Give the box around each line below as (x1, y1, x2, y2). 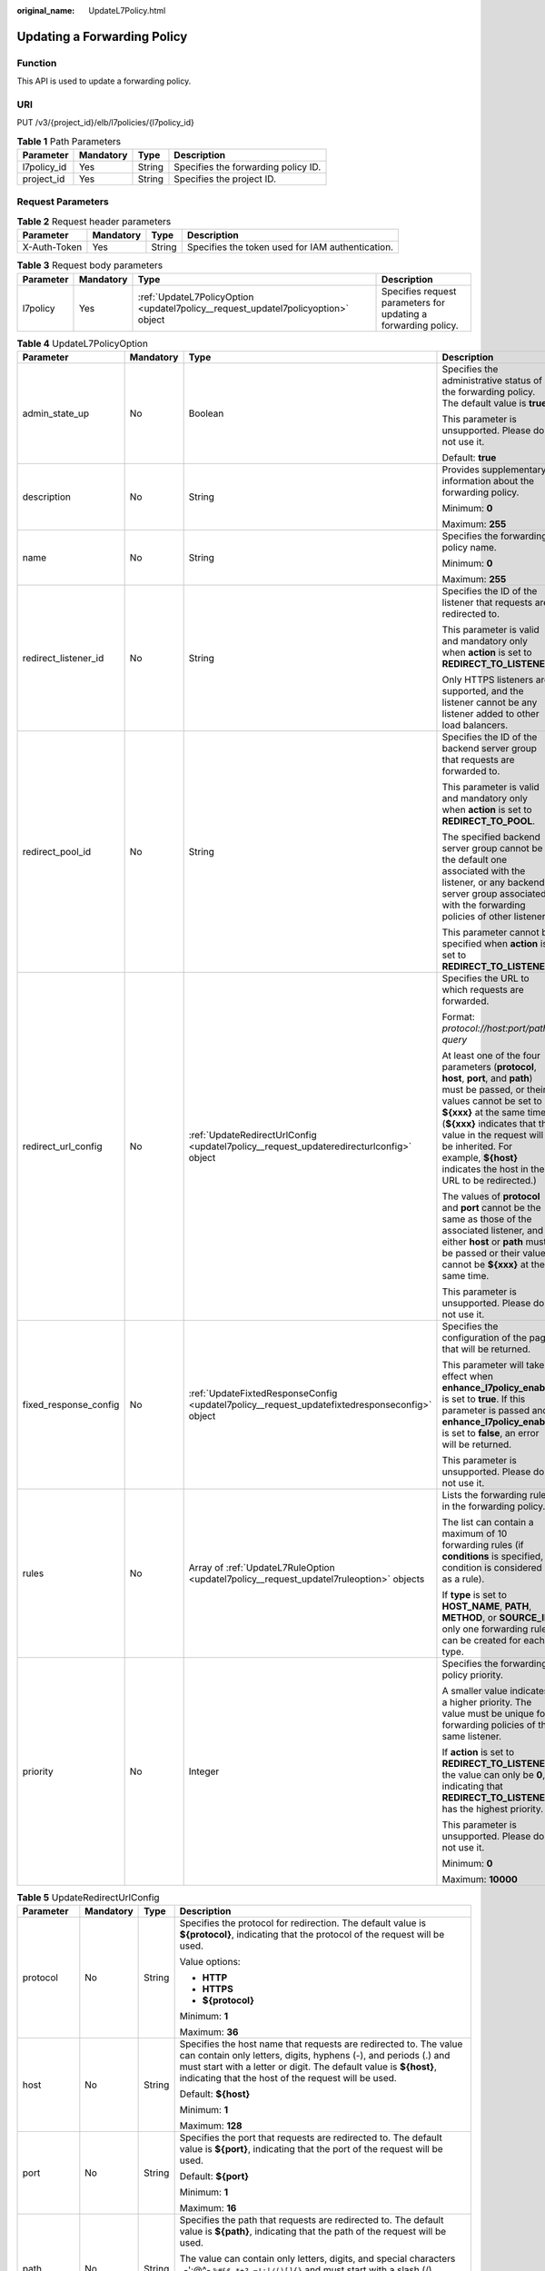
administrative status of (441, 373, 542, 386)
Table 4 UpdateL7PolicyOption (16, 337, 149, 350)
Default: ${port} (179, 2170, 250, 2183)
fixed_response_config (22, 1398, 120, 1411)
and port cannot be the (441, 1201, 541, 1214)
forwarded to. (441, 764, 500, 777)
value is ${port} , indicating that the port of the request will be (179, 2143, 444, 2156)
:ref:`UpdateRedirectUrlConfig (188, 1128, 317, 1141)
